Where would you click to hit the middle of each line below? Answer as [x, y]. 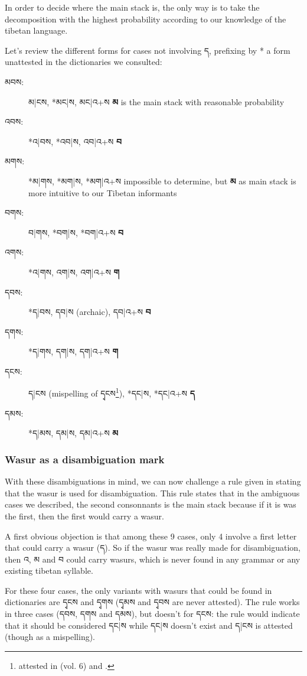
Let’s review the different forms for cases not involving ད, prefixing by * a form [148, 50]
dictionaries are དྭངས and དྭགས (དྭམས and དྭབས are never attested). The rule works [152, 602]
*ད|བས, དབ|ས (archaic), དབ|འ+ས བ [90, 312]
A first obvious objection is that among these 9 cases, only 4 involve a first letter [151, 536]
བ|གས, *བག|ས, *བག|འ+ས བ [76, 232]
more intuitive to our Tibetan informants [103, 192]
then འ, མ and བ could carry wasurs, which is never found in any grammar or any [153, 559]
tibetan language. [36, 30]
